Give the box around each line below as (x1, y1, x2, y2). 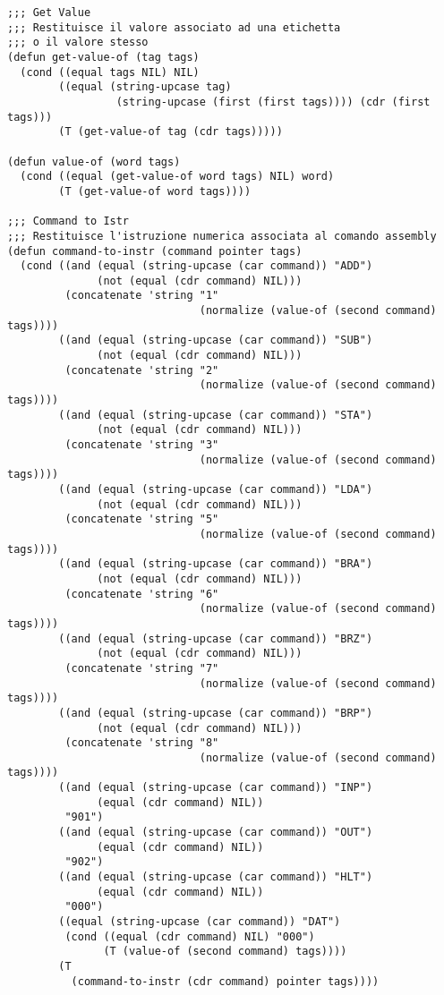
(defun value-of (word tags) (7, 155, 181, 168)
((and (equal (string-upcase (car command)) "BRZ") (58, 632, 373, 645)
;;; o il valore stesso (7, 36, 149, 49)
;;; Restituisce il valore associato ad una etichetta (7, 21, 341, 34)
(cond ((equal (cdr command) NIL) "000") (64, 930, 315, 943)
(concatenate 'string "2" (64, 363, 219, 377)
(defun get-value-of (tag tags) (7, 50, 200, 64)
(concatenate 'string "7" (64, 661, 219, 675)
